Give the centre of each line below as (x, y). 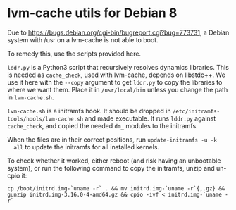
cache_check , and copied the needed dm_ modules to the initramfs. (103, 125)
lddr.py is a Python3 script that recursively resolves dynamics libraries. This (118, 67)
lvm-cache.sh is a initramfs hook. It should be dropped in (89, 111)
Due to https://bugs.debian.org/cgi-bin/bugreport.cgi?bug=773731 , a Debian (118, 32)
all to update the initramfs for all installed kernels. (87, 147)
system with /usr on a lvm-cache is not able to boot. (83, 39)
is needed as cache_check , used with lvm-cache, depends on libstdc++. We (116, 75)
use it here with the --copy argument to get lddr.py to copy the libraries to (115, 82)
